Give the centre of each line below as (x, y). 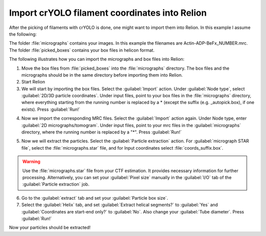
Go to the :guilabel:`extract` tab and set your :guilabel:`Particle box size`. (95, 198)
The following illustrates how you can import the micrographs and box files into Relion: (97, 59)
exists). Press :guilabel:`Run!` (51, 109)
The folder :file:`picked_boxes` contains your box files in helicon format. (82, 50)
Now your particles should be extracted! (50, 228)
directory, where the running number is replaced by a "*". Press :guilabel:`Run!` (102, 132)
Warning (31, 161)
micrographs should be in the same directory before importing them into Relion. (102, 75)
